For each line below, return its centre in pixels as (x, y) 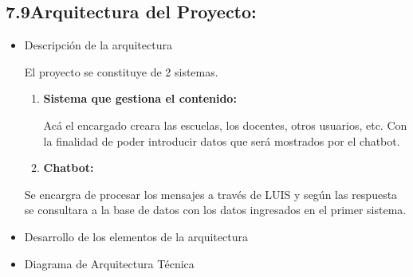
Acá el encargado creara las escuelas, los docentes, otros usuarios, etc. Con (225, 125)
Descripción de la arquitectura (98, 45)
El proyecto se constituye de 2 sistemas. (121, 71)
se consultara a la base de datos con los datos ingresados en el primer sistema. (215, 210)
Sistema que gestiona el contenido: (140, 98)
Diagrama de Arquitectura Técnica (109, 263)
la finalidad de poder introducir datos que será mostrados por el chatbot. (222, 140)
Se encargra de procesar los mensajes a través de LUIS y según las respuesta (211, 194)
